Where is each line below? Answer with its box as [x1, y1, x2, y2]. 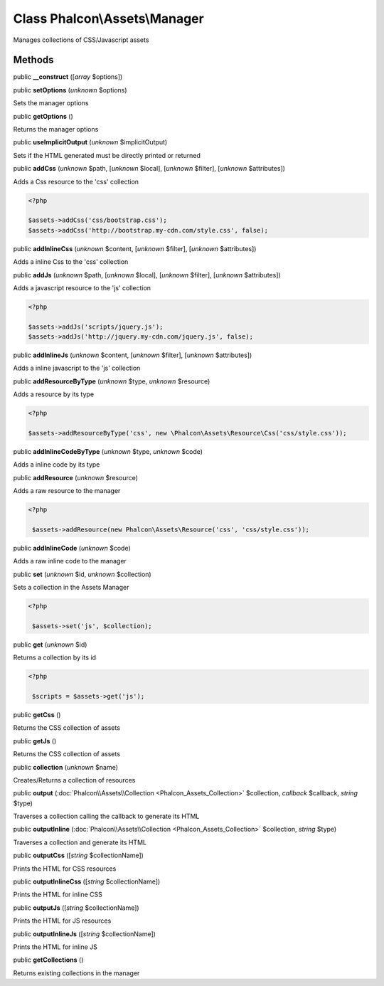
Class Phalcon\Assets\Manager [13, 11, 204, 26]
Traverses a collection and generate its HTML [13, 838, 147, 847]
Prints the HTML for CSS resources [13, 864, 117, 873]
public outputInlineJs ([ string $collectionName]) [13, 929, 156, 938]
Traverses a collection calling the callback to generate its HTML [13, 812, 200, 821]
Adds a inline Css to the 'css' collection [13, 258, 129, 266]
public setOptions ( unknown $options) [13, 85, 127, 94]
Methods [13, 54, 54, 66]
